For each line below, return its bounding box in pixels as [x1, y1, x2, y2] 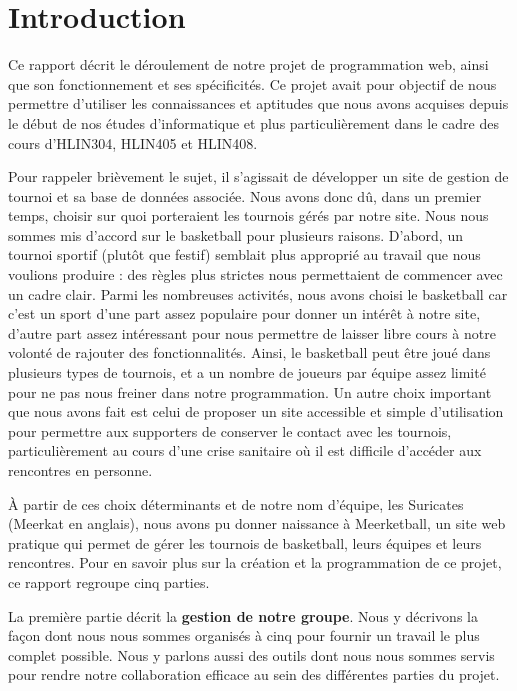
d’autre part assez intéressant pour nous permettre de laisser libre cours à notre [8, 322, 496, 343]
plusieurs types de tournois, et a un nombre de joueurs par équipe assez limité [8, 362, 486, 383]
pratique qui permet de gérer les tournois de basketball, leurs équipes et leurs [8, 532, 482, 553]
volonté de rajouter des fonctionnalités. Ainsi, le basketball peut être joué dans [8, 342, 491, 363]
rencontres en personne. [8, 460, 153, 480]
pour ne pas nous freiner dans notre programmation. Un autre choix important [8, 381, 492, 402]
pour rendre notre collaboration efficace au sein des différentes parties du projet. [8, 664, 500, 685]
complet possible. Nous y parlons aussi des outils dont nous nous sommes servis [8, 644, 495, 665]
